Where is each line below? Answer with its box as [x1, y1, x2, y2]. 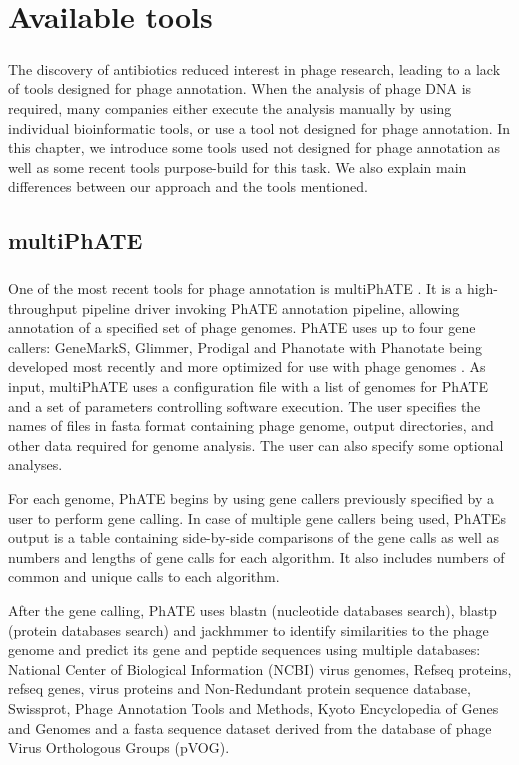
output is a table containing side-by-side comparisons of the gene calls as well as [8, 527, 499, 548]
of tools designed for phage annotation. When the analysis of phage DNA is [8, 78, 472, 99]
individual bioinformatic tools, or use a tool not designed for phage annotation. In [8, 117, 511, 138]
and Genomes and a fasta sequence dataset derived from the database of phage [8, 717, 492, 738]
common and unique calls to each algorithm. [8, 566, 280, 587]
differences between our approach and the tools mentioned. [8, 176, 368, 197]
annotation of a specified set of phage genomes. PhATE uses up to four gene [8, 317, 476, 338]
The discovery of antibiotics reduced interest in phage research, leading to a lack [8, 58, 501, 79]
